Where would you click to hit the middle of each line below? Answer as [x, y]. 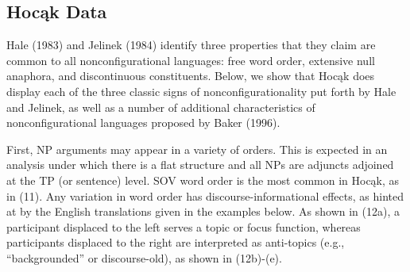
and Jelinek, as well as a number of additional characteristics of [161, 107]
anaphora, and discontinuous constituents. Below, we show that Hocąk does [191, 76]
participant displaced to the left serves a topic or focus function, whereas [184, 226]
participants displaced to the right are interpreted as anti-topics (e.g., [176, 242]
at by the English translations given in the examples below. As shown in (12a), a [203, 211]
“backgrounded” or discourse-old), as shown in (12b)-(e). [144, 257]
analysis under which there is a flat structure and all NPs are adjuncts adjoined [200, 165]
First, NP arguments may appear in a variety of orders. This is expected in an [197, 149]
